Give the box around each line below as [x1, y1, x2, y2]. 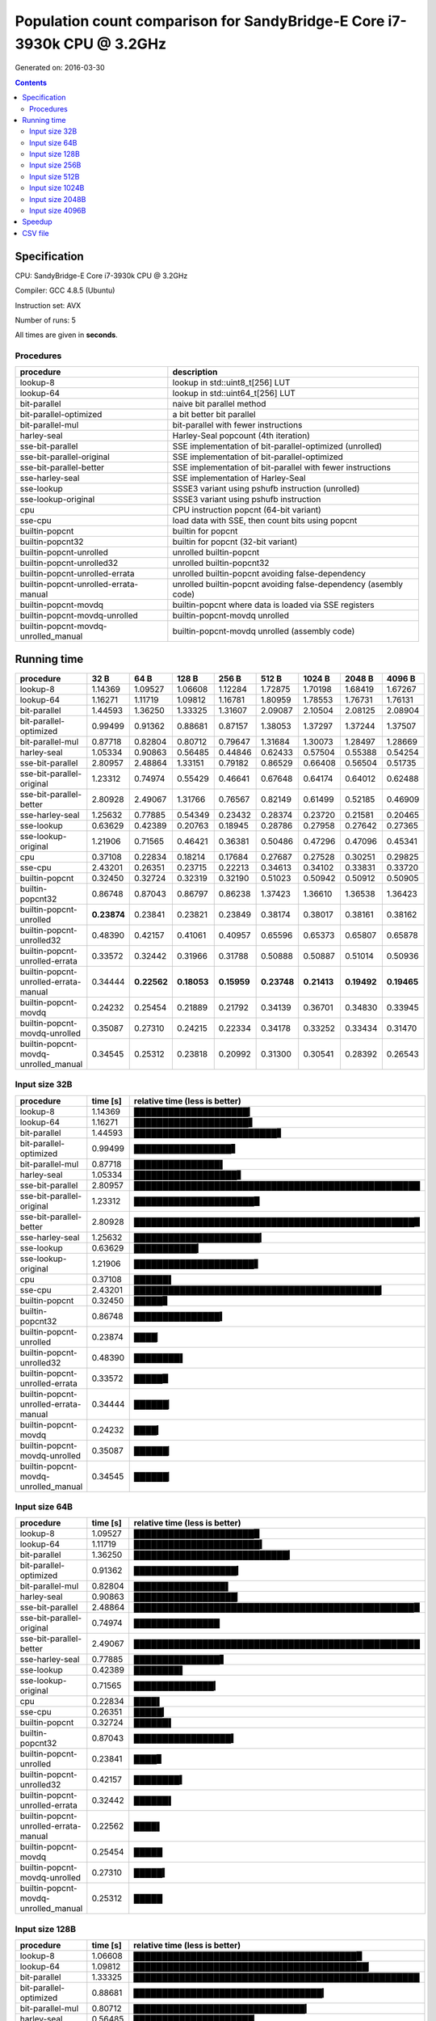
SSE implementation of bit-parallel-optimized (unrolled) [172, 441, 383, 452]
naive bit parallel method [172, 399, 266, 410]
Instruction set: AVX [15, 300, 82, 310]
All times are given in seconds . [15, 330, 119, 340]
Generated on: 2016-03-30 [15, 63, 105, 73]
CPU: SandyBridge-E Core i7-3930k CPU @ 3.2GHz [15, 271, 188, 281]
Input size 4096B [29, 206, 86, 216]
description [172, 366, 218, 378]
